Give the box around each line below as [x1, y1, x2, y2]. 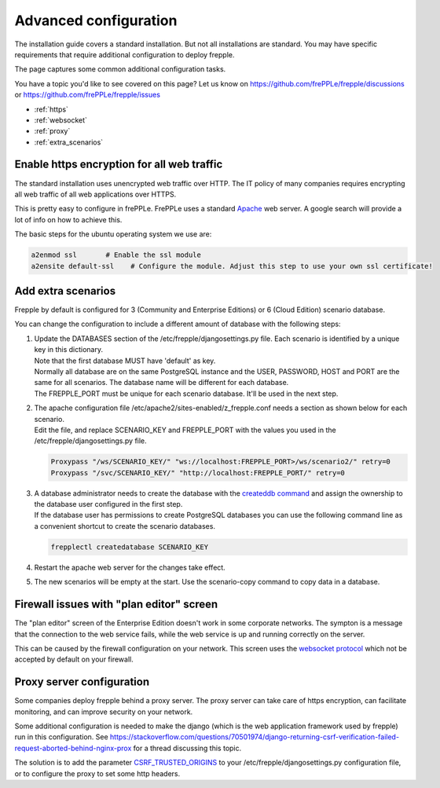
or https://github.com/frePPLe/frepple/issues [14, 90, 161, 100]
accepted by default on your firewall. [14, 654, 134, 664]
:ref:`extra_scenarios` [34, 137, 104, 147]
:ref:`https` [34, 104, 68, 114]
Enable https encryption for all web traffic [14, 158, 223, 171]
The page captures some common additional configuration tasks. [14, 64, 226, 74]
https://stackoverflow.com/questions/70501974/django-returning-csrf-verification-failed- [110, 732, 400, 742]
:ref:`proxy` [34, 126, 71, 136]
